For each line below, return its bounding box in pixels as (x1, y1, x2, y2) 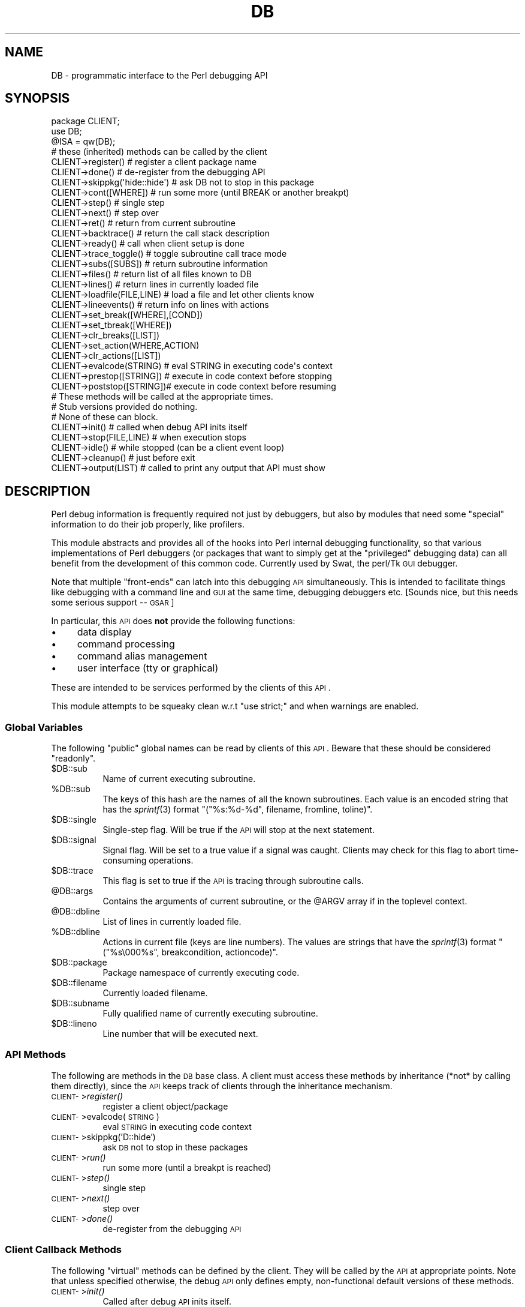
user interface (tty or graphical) (77, 662, 219, 675)
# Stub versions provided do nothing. (51, 401, 198, 412)
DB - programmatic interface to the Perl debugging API (51, 70, 268, 80)
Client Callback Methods (5, 1243, 122, 1256)
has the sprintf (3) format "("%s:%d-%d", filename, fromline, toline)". (102, 804, 373, 815)
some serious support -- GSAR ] (51, 597, 174, 608)
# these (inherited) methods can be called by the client (51, 146, 267, 157)
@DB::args (51, 886, 93, 897)
